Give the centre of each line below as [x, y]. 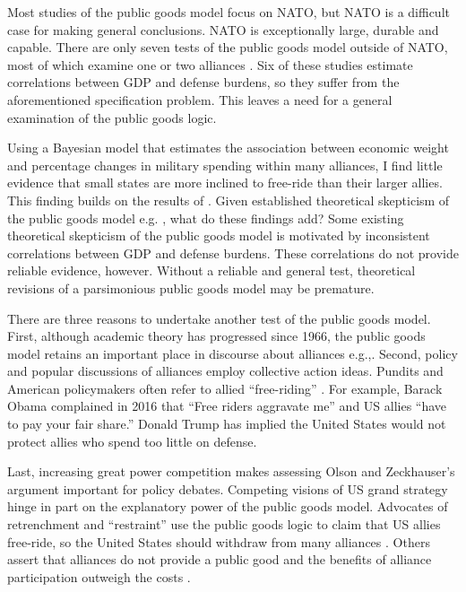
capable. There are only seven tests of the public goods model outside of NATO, [228, 47]
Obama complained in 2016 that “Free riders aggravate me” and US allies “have [227, 406]
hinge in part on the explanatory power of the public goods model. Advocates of [228, 506]
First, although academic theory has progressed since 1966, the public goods [216, 336]
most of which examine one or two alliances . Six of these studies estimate [210, 64]
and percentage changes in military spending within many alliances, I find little [225, 165]
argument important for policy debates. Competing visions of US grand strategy [228, 488]
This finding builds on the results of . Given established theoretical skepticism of [229, 200]
